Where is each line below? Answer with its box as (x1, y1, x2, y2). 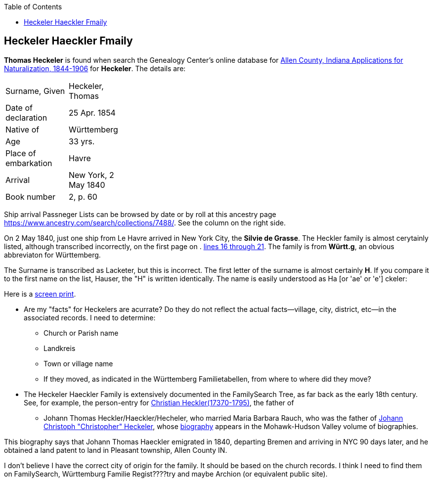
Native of (5, 124, 40, 134)
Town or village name (43, 359, 113, 368)
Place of (5, 148, 36, 158)
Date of (5, 102, 33, 113)
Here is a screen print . (4, 289, 76, 298)
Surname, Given (5, 86, 65, 96)
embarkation (5, 158, 52, 168)
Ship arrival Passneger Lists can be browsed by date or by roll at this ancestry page (4, 210, 276, 219)
